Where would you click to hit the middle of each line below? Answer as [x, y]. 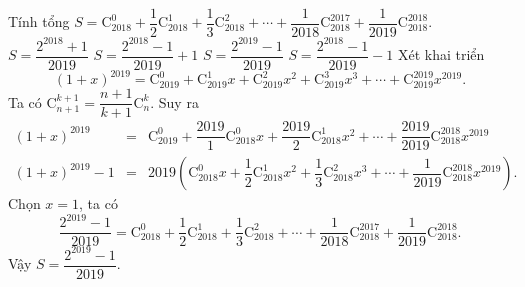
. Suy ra [174, 101]
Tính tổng [39, 21]
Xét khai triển [441, 54]
